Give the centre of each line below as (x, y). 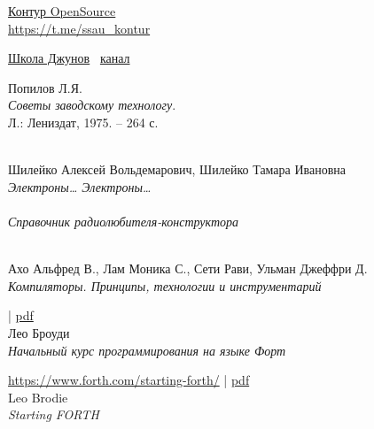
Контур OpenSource (62, 11)
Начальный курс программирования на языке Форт (147, 350)
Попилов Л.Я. (45, 87)
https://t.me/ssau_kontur (79, 28)
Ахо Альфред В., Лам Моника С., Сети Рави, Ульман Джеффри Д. (188, 268)
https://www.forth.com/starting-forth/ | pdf (129, 380)
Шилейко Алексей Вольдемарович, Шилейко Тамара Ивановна (177, 169)
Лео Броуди (39, 332)
